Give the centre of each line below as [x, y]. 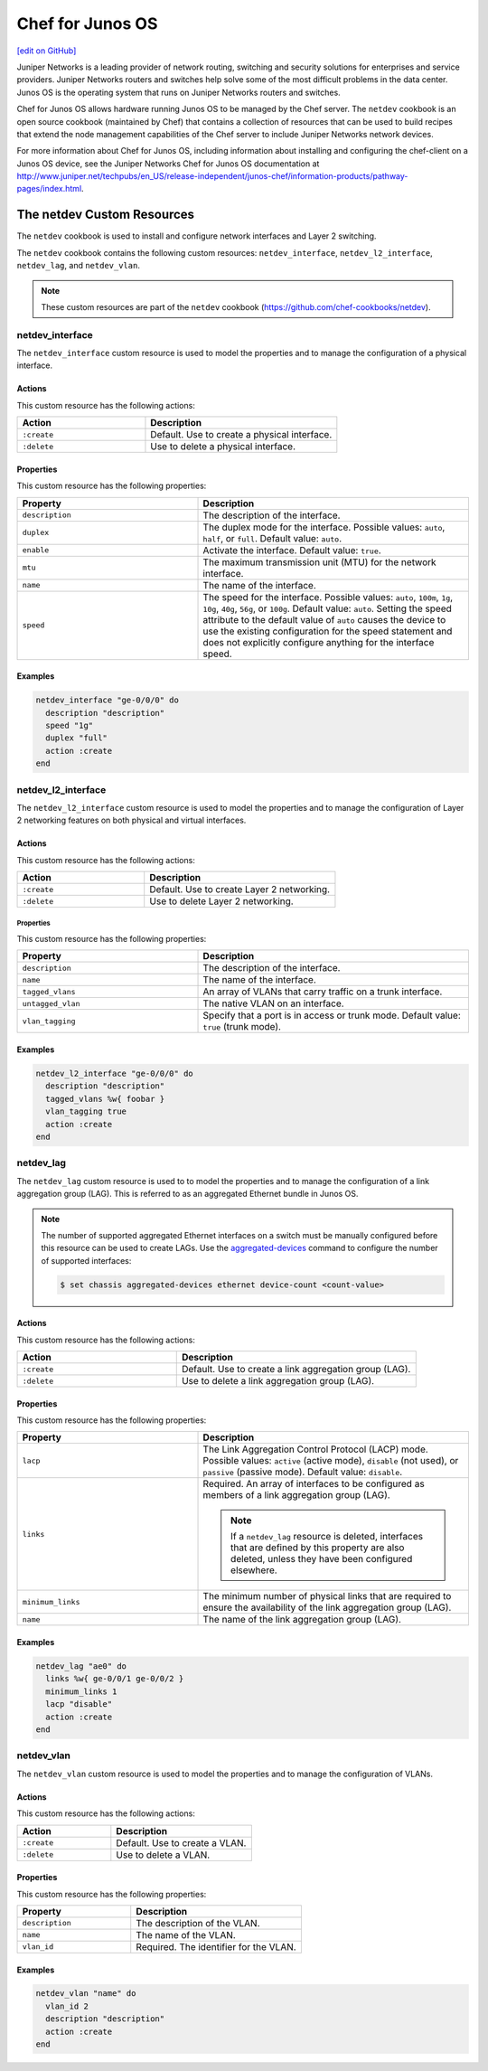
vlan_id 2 [67, 2006]
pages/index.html [49, 189]
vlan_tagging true [86, 1111]
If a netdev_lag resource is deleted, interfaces [327, 1537]
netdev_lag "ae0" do [81, 1666]
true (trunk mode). [242, 1027]
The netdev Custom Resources [105, 215]
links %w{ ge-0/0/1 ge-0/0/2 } [115, 1679]
